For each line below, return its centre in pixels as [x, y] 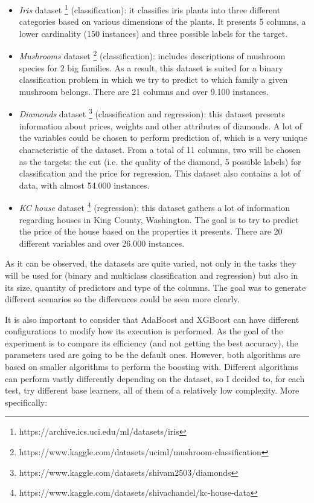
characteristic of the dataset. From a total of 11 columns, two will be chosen [160, 149]
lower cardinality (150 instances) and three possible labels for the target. [153, 33]
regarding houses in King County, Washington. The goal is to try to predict [159, 219]
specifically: [26, 402]
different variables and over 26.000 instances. [102, 243]
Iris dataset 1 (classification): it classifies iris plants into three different [150, 9]
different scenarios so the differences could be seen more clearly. [122, 299]
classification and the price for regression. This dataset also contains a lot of [160, 173]
